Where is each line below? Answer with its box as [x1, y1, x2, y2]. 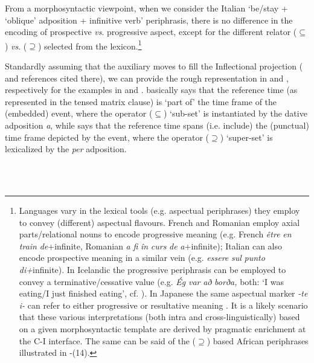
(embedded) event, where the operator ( [5, 107, 153, 120]
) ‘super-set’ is [220, 130, 273, 143]
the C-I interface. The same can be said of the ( [19, 334, 196, 347]
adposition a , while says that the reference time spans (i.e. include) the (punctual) [5, 119, 309, 131]
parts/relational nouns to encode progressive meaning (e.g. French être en [19, 228, 292, 240]
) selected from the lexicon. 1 [37, 37, 142, 52]
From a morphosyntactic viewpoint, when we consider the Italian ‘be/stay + [5, 2, 288, 14]
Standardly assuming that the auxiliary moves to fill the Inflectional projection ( [5, 60, 303, 72]
